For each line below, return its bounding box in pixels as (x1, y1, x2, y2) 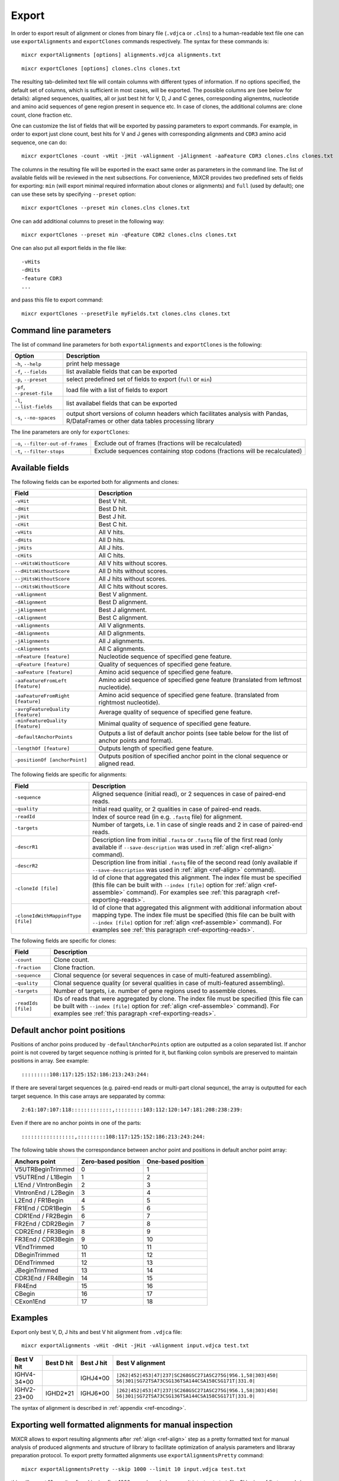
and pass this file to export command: (11, 296, 104, 303)
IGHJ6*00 (80, 1389, 109, 1397)
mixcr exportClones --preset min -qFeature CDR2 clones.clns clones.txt (21, 231, 237, 238)
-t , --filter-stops (14, 447, 65, 456)
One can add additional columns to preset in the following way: (11, 217, 165, 225)
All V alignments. (98, 621, 146, 630)
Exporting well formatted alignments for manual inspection (11, 1419, 233, 1430)
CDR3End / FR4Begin (14, 1274, 74, 1282)
